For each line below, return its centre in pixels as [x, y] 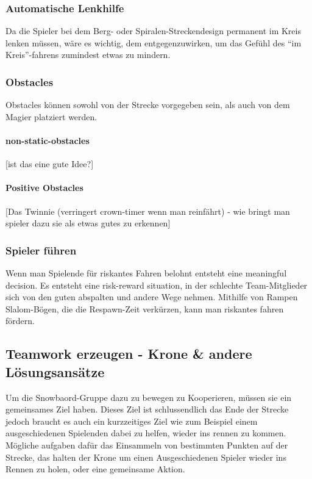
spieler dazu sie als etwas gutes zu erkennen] [88, 223]
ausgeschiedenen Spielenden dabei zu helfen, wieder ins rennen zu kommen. [146, 433]
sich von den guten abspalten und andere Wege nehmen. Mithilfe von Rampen [152, 297]
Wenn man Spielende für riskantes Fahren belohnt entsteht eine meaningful [146, 273]
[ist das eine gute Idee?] [50, 164]
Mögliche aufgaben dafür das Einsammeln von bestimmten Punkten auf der [147, 445]
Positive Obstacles [44, 188]
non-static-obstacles [48, 140]
